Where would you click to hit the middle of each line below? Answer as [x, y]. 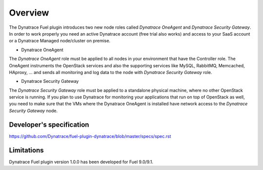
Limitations [26, 150]
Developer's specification [49, 124]
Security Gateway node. [33, 111]
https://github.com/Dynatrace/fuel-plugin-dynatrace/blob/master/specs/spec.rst [90, 136]
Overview [29, 13]
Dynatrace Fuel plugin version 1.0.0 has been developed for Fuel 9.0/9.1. [81, 162]
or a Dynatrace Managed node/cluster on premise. [60, 41]
